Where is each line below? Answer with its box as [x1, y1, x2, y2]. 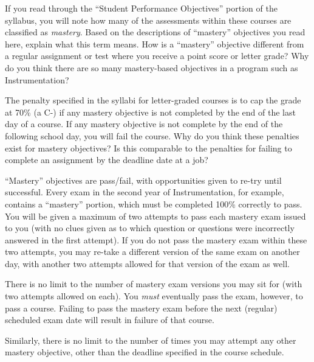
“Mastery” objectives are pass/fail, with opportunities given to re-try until [5, 173, 282, 186]
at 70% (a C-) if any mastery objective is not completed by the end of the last [5, 105, 296, 118]
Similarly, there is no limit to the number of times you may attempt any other [5, 333, 296, 346]
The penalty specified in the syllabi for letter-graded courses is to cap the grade [5, 94, 301, 106]
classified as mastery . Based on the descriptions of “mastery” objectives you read [5, 26, 305, 38]
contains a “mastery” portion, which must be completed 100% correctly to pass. [5, 197, 302, 210]
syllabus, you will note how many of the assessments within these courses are [5, 13, 292, 26]
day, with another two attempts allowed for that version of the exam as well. [5, 257, 290, 270]
